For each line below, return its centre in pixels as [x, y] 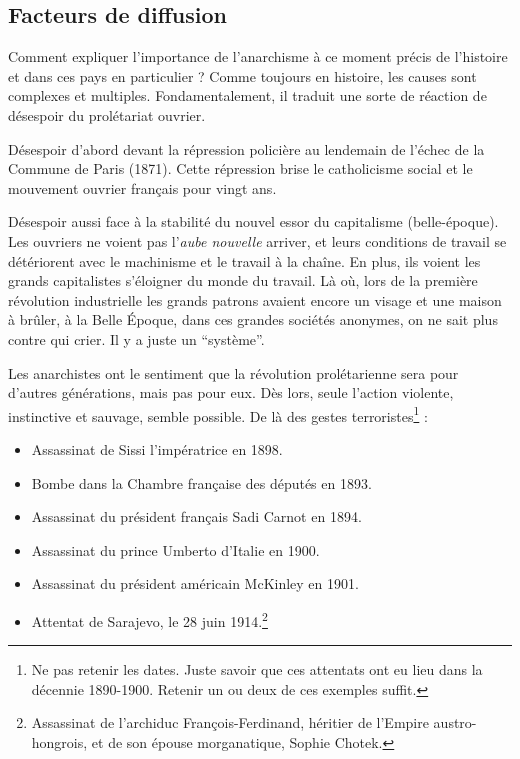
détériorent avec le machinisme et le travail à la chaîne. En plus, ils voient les [244, 260]
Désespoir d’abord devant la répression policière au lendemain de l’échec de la [246, 148]
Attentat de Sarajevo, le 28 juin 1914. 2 [149, 619]
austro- [455, 722]
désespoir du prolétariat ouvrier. [107, 114]
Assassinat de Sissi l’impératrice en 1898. [157, 448]
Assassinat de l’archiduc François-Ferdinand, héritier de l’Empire [230, 722]
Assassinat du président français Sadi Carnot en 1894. [196, 516]
